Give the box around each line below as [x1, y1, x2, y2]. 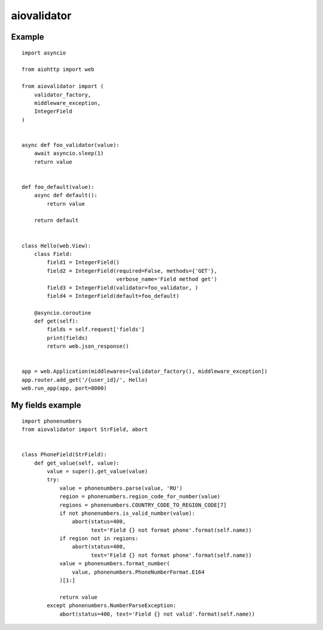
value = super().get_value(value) [47, 468, 148, 475]
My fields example [11, 400, 81, 410]
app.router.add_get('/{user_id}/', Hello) [22, 376, 148, 383]
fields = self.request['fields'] [47, 326, 145, 333]
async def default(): [33, 192, 98, 199]
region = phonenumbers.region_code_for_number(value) [59, 493, 221, 500]
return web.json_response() [47, 343, 129, 350]
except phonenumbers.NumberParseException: [47, 602, 176, 609]
